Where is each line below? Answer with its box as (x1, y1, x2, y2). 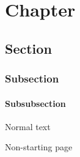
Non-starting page (5, 141, 73, 153)
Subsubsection (5, 97, 66, 109)
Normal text (5, 120, 51, 133)
